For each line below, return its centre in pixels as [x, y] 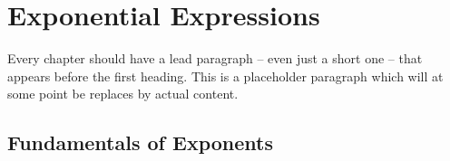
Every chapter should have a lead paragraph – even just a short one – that [215, 58]
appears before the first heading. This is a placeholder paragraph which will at [225, 76]
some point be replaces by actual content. [123, 94]
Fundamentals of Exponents [140, 142]
